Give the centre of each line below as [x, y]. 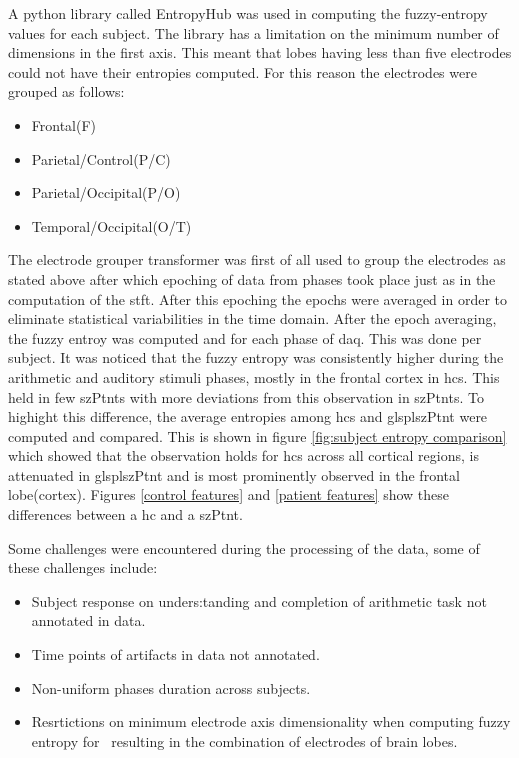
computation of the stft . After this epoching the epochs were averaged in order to [257, 298]
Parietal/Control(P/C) [101, 158]
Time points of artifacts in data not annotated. [175, 654]
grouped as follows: [66, 91]
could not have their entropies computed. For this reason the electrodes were [242, 71]
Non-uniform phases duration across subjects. [171, 687]
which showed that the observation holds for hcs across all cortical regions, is [243, 455]
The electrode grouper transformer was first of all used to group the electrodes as [257, 259]
